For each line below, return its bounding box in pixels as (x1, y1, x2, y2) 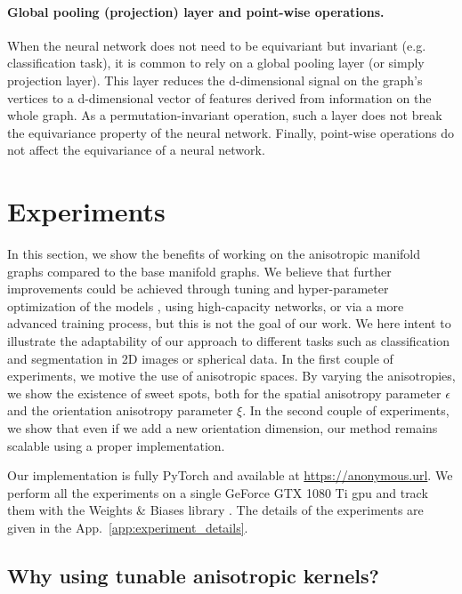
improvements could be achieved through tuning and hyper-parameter (7, 279, 389, 298)
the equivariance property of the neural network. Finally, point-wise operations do (7, 123, 454, 141)
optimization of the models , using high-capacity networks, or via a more (7, 296, 404, 315)
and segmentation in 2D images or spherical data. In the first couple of (7, 349, 393, 367)
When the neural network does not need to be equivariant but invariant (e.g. (7, 36, 426, 54)
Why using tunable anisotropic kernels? (7, 561, 379, 589)
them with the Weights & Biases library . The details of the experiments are (7, 501, 424, 519)
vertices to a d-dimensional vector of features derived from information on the (7, 88, 432, 107)
